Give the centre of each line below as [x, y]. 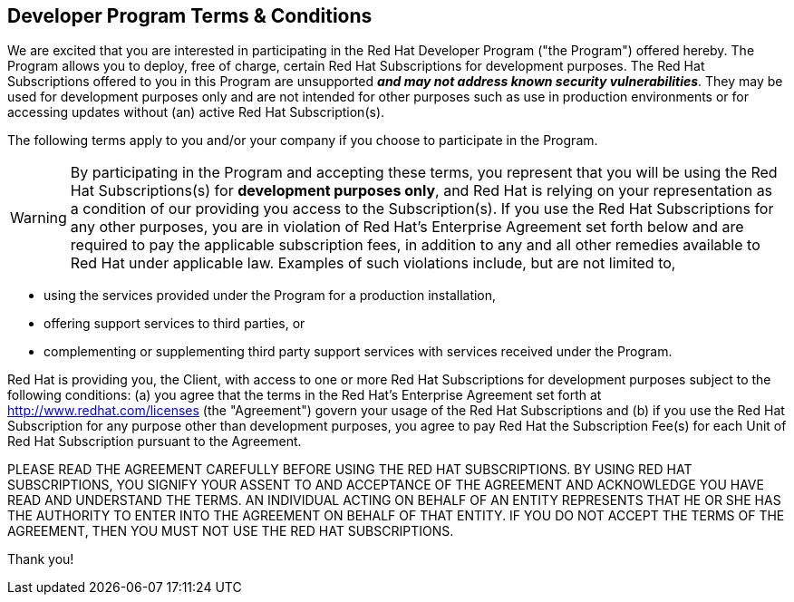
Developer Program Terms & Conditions [190, 16]
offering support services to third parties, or [174, 324]
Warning [39, 218]
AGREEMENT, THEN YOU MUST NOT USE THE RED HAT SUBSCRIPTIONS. [231, 531]
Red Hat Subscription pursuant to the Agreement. [155, 442]
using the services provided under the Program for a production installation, [270, 296]
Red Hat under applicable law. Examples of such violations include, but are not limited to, [373, 263]
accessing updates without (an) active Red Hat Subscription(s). [196, 112]
